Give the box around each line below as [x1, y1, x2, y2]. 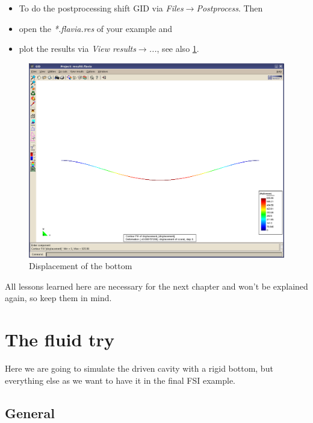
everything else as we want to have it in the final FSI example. [5, 374, 236, 386]
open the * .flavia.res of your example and [19, 22, 173, 34]
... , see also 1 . [149, 42, 199, 55]
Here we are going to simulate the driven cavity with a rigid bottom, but [5, 362, 273, 374]
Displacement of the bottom [29, 259, 132, 272]
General [5, 403, 55, 422]
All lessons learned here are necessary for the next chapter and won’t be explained [5, 279, 308, 292]
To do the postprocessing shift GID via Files [19, 2, 184, 14]
